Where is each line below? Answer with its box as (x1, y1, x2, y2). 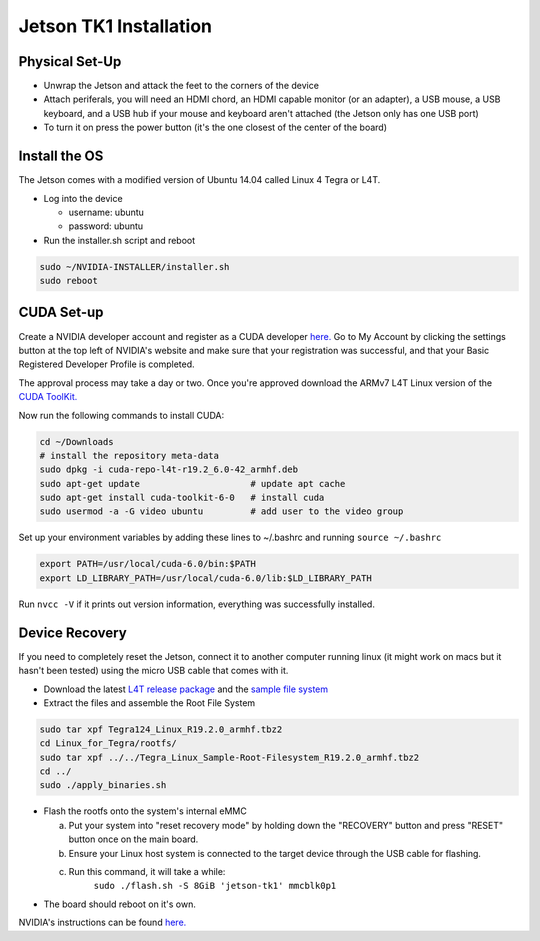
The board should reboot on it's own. (43, 898, 197, 910)
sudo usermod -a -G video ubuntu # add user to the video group (39, 506, 404, 517)
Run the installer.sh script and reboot (43, 234, 196, 246)
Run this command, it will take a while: (68, 865, 226, 877)
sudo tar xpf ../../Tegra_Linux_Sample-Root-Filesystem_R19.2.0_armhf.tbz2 (39, 751, 420, 763)
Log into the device (43, 192, 124, 204)
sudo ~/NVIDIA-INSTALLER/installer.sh (39, 261, 230, 272)
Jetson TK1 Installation (18, 15, 213, 37)
